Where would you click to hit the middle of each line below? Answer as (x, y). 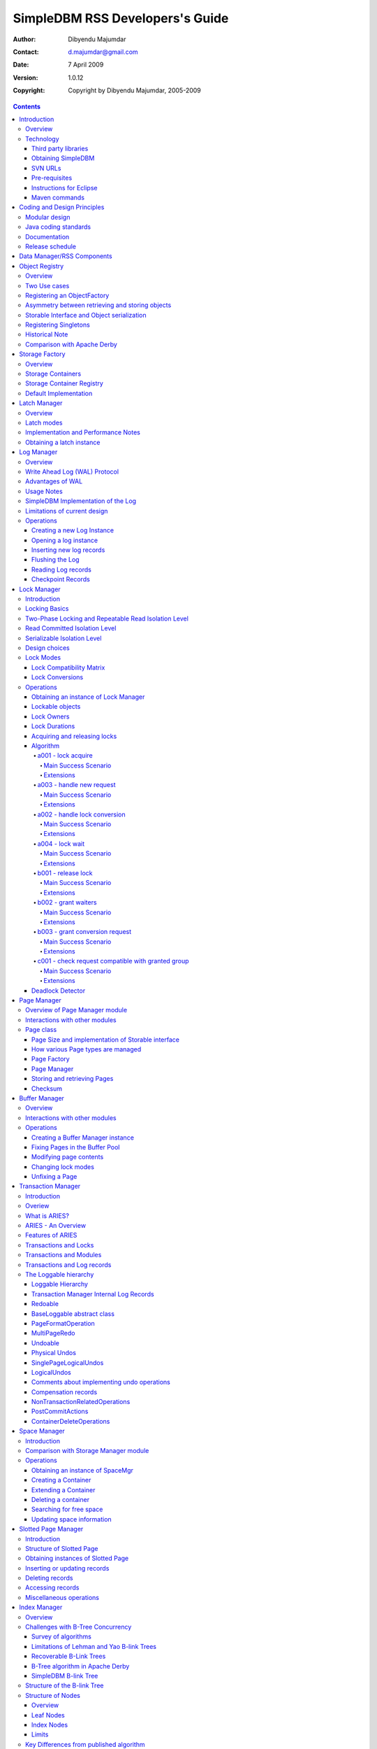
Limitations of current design (67, 511)
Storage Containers (53, 374)
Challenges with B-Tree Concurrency (79, 1627)
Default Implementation (59, 393)
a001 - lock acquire (65, 756)
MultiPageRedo (53, 1333)
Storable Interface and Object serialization (86, 315)
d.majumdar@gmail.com (103, 52)
